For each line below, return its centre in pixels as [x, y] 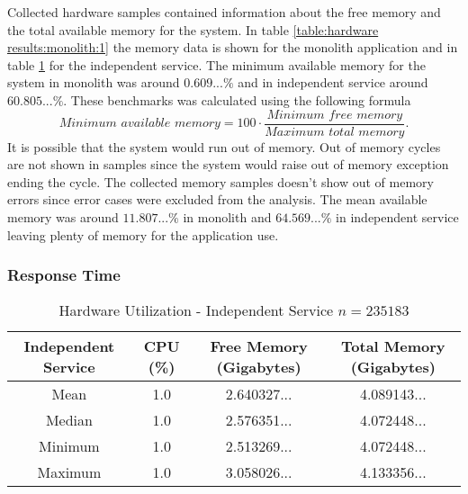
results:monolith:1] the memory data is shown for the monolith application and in [233, 47]
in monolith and [227, 217]
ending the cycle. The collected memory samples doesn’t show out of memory [220, 181]
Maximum [69, 472]
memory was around [63, 217]
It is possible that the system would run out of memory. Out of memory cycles [224, 146]
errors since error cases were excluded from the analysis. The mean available [217, 199]
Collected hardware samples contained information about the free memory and [224, 12]
